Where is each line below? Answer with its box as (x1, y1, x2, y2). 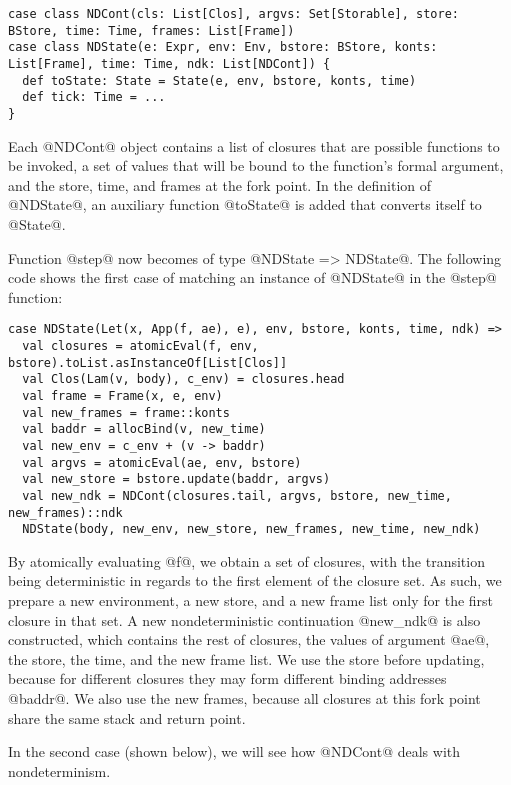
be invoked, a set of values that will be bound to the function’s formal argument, (8, 155, 504, 176)
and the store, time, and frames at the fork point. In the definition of (8, 174, 432, 195)
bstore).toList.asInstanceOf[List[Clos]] (8, 355, 288, 370)
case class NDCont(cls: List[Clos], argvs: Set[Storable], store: (8, 7, 460, 21)
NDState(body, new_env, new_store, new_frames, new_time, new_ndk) (22, 522, 481, 537)
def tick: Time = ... (22, 90, 166, 105)
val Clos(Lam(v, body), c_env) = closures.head (22, 372, 345, 387)
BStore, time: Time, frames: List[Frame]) (8, 23, 295, 38)
